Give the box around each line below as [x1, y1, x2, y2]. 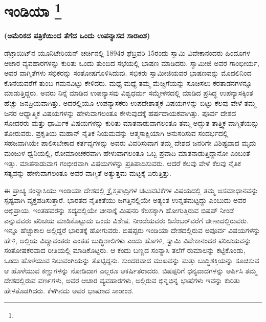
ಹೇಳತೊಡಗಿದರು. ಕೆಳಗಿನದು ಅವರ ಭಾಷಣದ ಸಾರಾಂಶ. [4, 285, 134, 295]
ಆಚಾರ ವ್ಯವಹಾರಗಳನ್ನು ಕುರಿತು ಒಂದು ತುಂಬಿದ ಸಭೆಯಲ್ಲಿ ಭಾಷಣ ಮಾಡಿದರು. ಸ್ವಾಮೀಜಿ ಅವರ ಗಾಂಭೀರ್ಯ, [4, 57, 259, 68]
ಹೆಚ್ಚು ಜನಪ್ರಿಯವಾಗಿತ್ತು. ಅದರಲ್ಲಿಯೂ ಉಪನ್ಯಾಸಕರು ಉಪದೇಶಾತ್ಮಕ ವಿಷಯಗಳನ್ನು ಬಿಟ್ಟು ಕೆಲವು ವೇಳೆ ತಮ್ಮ [4, 98, 256, 108]
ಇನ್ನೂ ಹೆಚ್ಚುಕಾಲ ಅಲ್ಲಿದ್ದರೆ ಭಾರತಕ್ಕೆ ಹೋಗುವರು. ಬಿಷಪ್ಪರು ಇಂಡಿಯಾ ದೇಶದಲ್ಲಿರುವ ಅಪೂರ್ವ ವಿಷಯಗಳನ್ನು [4, 225, 260, 236]
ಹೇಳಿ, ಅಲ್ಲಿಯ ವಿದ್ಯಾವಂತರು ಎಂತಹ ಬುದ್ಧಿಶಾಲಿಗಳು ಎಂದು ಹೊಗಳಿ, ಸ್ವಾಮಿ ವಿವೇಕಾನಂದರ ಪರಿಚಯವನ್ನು [4, 235, 252, 245]
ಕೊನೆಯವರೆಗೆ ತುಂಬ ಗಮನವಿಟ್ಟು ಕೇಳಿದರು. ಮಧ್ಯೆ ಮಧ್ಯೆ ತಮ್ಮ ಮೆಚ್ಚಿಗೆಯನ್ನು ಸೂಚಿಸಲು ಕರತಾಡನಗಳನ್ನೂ [4, 77, 252, 88]
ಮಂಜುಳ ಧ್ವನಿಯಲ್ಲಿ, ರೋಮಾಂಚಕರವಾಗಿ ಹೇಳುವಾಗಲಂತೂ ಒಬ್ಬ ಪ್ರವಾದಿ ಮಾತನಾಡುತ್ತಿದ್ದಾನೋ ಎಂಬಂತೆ [4, 147, 250, 158]
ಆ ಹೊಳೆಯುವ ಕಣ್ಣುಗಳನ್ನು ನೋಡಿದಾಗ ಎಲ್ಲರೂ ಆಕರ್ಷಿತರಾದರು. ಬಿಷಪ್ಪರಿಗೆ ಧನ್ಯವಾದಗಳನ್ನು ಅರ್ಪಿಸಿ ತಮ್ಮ [4, 265, 257, 275]
